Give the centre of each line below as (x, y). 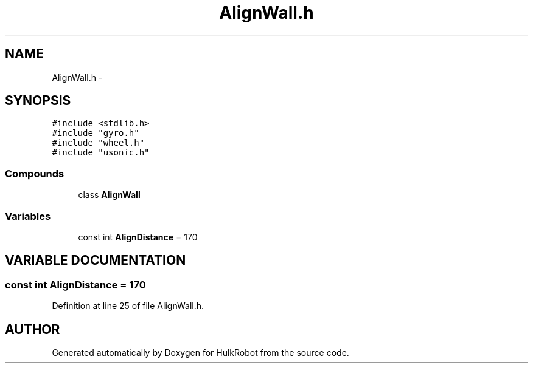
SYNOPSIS (38, 101)
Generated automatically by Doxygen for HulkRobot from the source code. (200, 353)
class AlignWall (109, 195)
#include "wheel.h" (98, 143)
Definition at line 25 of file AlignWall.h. (128, 306)
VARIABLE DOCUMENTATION (96, 261)
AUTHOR (33, 329)
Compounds (35, 173)
